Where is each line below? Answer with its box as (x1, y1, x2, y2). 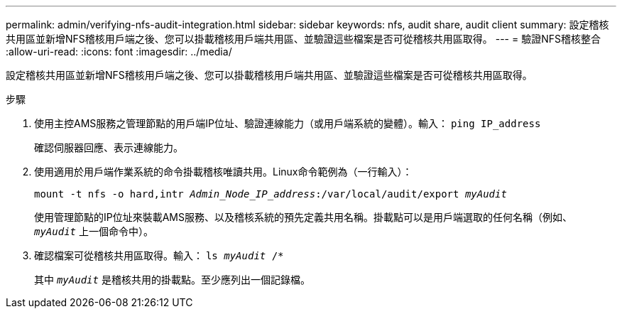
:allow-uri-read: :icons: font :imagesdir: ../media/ (6, 45, 232, 58)
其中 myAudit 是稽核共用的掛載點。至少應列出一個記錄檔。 (34, 274, 310, 286)
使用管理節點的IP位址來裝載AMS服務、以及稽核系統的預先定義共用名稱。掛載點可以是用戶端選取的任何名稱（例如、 (34, 211, 572, 223)
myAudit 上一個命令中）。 (34, 225, 153, 237)
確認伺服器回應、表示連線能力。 (34, 141, 183, 153)
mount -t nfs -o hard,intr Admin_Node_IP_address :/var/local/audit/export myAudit (34, 188, 507, 200)
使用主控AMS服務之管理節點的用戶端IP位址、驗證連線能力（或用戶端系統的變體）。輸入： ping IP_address (34, 117, 541, 129)
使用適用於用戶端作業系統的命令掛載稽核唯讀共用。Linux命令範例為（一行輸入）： (34, 166, 413, 178)
